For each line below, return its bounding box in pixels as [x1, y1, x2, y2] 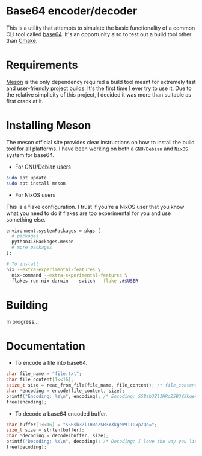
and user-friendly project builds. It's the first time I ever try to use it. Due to [6, 85, 192, 92]
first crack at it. [6, 97, 44, 104]
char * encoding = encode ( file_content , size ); [6, 388, 125, 394]
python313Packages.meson [11, 239, 74, 245]
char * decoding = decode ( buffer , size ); [6, 433, 109, 439]
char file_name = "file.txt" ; [6, 371, 82, 377]
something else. [6, 216, 46, 223]
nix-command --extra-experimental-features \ [11, 272, 128, 278]
